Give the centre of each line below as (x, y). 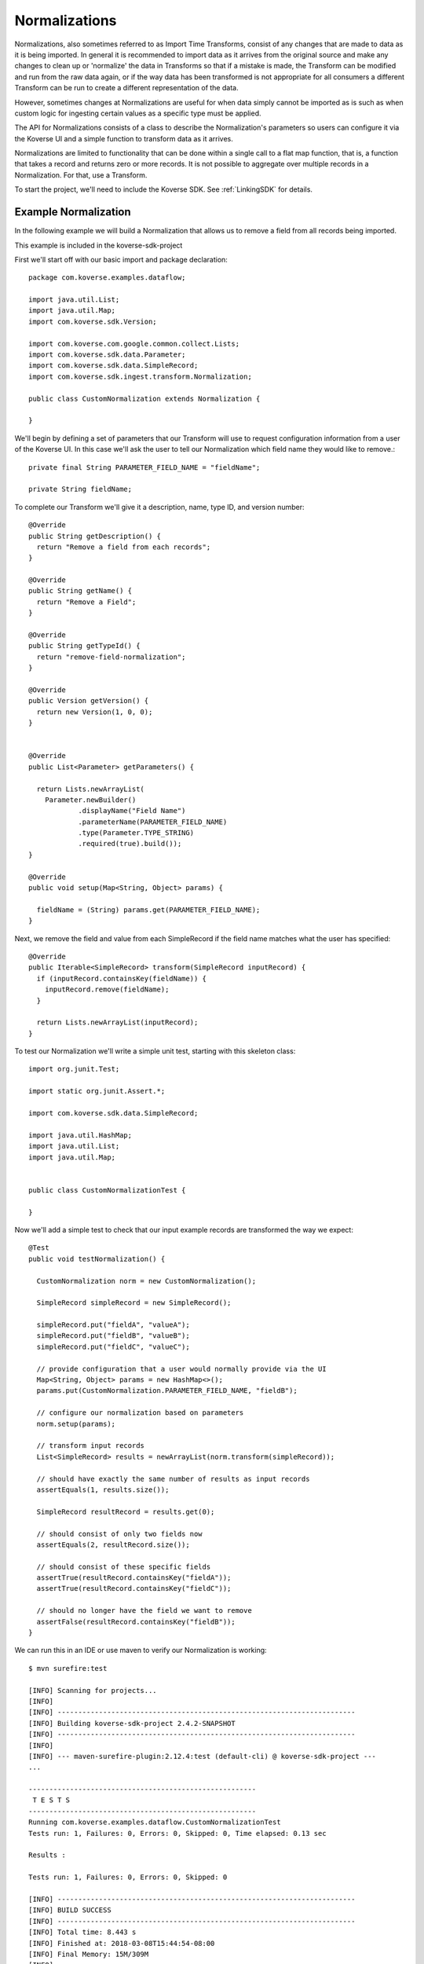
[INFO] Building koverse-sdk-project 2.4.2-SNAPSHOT (132, 1723)
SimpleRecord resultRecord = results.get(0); (126, 1511)
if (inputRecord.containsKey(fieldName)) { (122, 978)
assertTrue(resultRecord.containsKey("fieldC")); (134, 1588)
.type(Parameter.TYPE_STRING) (136, 833)
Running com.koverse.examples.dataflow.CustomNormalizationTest (155, 1822)
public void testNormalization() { (97, 1259)
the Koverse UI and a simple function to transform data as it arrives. (124, 138)
